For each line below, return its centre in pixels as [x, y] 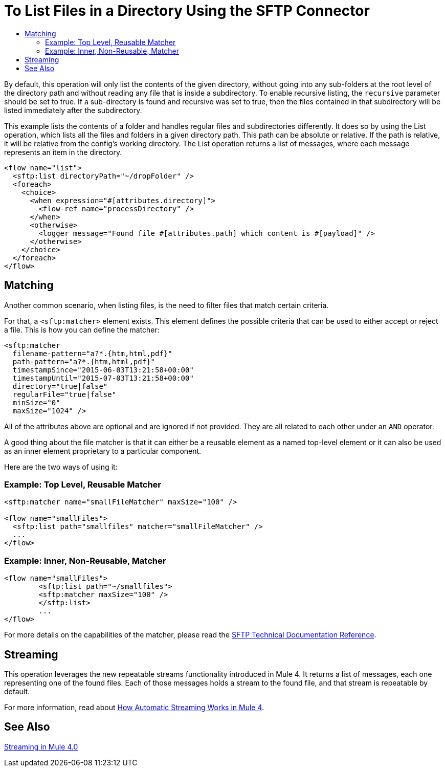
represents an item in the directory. [63, 152]
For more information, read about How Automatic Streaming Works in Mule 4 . [134, 707]
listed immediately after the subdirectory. [73, 110]
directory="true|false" [60, 386]
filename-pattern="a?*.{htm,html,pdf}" [92, 353]
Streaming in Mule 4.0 [41, 746]
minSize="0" [36, 402]
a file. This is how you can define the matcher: [82, 329]
